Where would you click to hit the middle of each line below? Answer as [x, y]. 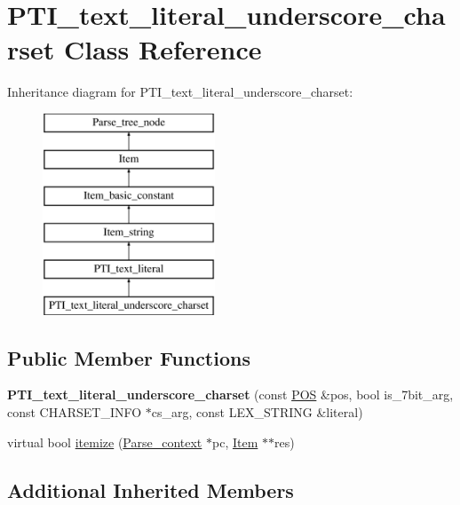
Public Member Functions [129, 357]
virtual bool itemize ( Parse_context [105, 442]
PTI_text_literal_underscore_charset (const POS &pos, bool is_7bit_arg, [230, 395]
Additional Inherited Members [151, 489]
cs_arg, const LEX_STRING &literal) [257, 412]
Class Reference [163, 49]
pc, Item [235, 442]
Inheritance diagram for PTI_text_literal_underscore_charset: [180, 92]
